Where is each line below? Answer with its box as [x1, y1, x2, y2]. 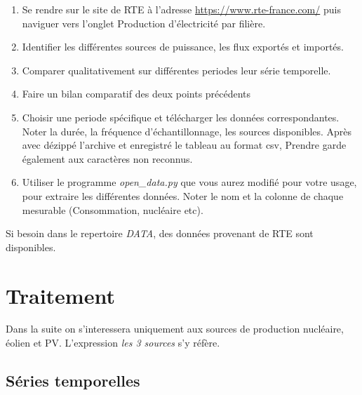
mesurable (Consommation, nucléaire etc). [22, 202, 203, 217]
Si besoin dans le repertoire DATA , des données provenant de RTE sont [6, 226, 314, 241]
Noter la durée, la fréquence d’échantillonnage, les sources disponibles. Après [22, 123, 352, 138]
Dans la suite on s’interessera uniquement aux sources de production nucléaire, [6, 321, 344, 336]
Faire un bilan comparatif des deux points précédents [22, 86, 251, 101]
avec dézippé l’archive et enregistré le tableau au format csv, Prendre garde [22, 138, 347, 152]
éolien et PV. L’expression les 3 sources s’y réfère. [6, 335, 220, 350]
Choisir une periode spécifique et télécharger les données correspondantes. [22, 109, 340, 124]
